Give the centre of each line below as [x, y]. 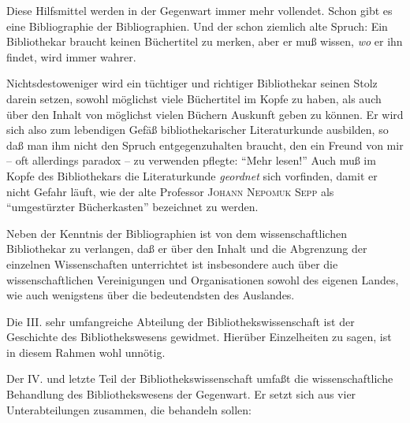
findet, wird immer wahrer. [71, 56]
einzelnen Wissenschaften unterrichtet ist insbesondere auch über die [172, 263]
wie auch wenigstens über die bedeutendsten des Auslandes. [151, 295]
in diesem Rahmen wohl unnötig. [86, 352]
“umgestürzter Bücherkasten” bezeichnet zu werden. [132, 207]
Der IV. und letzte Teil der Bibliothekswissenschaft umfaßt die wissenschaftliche [200, 378]
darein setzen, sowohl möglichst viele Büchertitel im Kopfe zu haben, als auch [194, 98]
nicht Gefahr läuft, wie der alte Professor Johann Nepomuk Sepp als [170, 191]
